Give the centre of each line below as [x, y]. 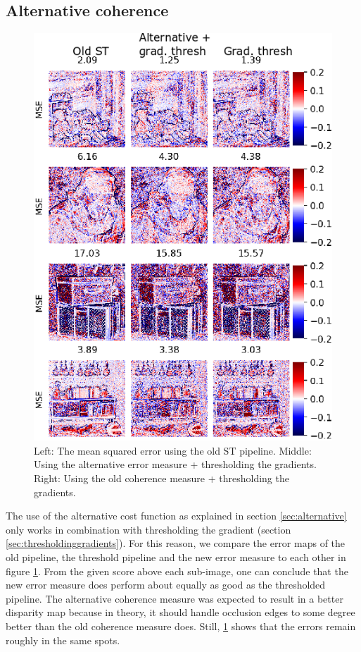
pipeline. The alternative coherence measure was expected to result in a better [175, 598]
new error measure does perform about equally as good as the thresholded [166, 585]
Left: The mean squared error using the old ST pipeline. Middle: [173, 450]
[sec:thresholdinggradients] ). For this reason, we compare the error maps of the [176, 543]
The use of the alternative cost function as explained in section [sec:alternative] [176, 516]
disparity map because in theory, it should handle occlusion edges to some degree [180, 612]
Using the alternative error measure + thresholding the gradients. [175, 464]
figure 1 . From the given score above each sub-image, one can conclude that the [177, 571]
